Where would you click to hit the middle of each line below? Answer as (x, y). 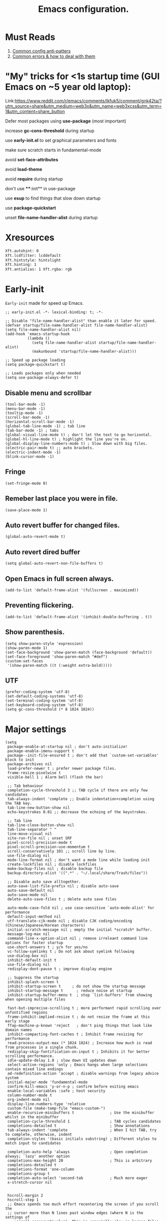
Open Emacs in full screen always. (59, 579)
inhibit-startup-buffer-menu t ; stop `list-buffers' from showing (80, 995)
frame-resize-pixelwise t (34, 773)
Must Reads (30, 37)
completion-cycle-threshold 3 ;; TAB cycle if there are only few (78, 790)
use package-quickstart (31, 208)
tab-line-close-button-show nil (41, 825)
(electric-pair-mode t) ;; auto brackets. (50, 448)
